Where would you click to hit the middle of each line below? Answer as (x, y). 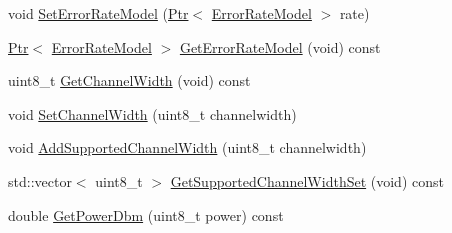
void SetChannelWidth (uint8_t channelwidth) (152, 113)
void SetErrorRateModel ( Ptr (98, 13)
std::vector (40, 180)
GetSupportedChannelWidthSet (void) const (307, 180)
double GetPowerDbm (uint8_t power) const (146, 214)
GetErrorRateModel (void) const (280, 46)
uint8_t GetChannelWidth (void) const (129, 80)
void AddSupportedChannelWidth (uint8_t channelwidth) (187, 147)
